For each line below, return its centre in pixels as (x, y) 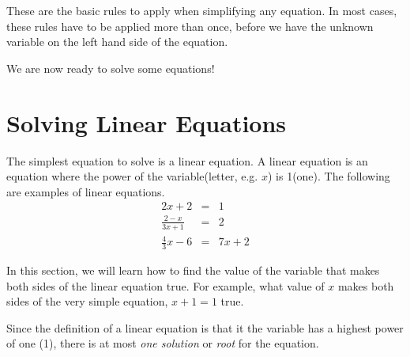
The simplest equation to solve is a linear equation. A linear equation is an (187, 160)
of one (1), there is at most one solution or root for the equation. (163, 343)
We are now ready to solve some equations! (111, 68)
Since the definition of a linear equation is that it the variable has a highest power (205, 327)
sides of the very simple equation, (87, 301)
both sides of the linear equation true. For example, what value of (166, 285)
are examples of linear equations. (86, 191)
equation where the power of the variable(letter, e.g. (132, 176)
